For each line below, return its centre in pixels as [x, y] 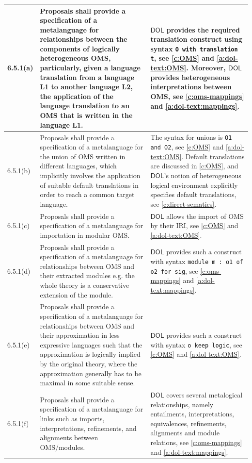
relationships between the [84, 39]
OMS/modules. [63, 447]
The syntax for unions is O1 [191, 137]
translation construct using [196, 39]
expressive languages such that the [91, 344]
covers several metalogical [205, 395]
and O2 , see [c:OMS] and [187, 147]
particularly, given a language [90, 68]
